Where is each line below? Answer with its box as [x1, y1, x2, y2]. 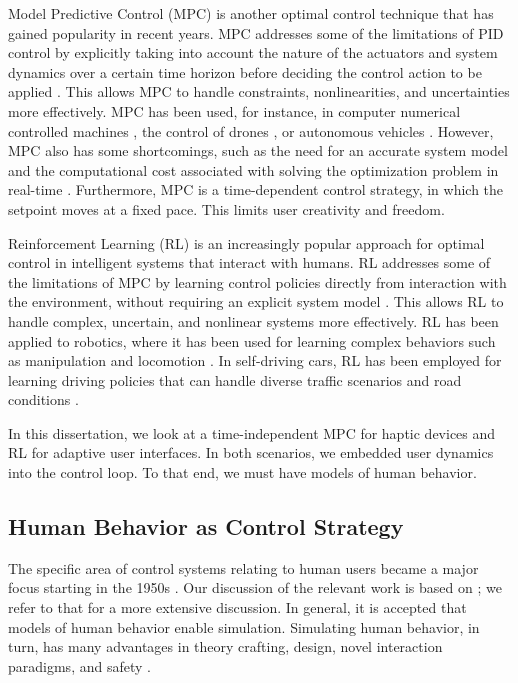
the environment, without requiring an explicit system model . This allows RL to [8, 291, 504, 312]
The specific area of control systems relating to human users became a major [8, 557, 479, 578]
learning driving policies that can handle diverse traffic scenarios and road [8, 369, 462, 390]
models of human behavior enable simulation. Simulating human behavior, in [8, 616, 480, 637]
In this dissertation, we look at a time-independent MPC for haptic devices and [8, 422, 496, 443]
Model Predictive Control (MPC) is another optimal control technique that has [8, 3, 494, 23]
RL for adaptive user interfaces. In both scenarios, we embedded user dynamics [8, 442, 494, 463]
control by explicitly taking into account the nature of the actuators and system [8, 42, 498, 63]
